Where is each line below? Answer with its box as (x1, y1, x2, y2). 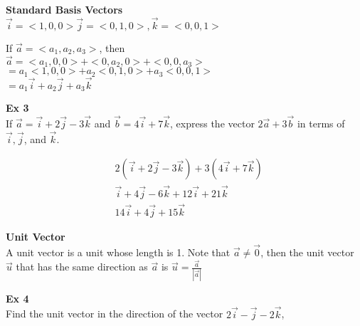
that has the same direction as (16, 259, 148, 274)
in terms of (297, 116, 345, 131)
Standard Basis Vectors (6, 2, 123, 16)
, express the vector (170, 116, 255, 131)
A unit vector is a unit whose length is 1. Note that (6, 244, 231, 259)
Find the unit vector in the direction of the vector (6, 306, 223, 321)
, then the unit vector (260, 244, 354, 259)
